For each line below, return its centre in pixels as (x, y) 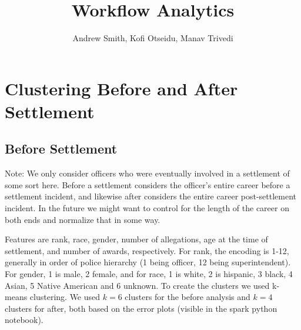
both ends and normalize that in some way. (83, 219)
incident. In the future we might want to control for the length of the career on (147, 208)
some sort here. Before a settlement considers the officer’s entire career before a (148, 184)
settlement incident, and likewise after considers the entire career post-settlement (151, 196)
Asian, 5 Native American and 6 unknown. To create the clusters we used (137, 285)
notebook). (24, 320)
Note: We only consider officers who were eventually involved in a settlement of (147, 173)
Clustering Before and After (121, 88)
